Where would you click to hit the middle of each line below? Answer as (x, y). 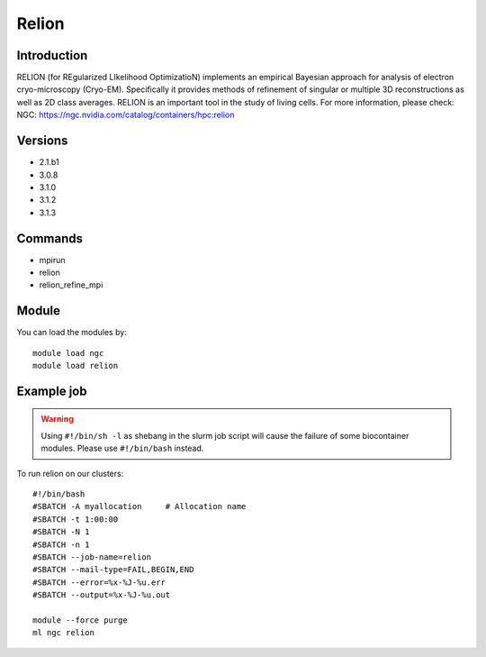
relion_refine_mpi (71, 285)
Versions (42, 141)
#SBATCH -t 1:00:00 (76, 519)
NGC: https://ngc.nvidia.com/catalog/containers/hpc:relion (126, 115)
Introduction (52, 55)
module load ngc (68, 353)
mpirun (53, 260)
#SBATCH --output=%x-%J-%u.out (102, 595)
